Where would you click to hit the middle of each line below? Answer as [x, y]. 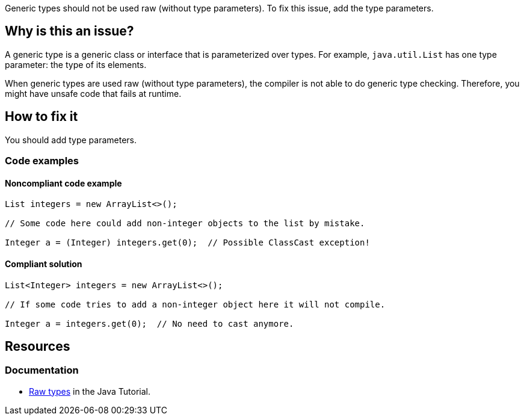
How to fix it [42, 117]
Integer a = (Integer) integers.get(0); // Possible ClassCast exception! [187, 243]
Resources [38, 346]
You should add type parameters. [71, 140]
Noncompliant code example [63, 183]
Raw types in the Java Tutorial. [90, 391]
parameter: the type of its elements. [76, 64]
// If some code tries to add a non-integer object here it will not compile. [195, 304]
